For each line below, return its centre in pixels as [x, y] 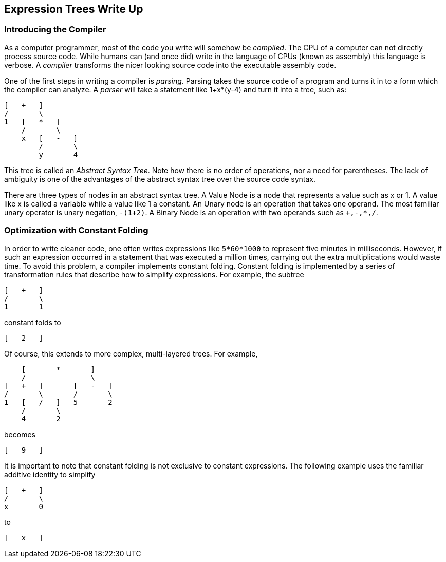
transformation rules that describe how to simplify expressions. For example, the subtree [154, 274]
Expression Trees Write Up [74, 9]
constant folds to [33, 322]
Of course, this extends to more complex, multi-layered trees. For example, [131, 353]
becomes [20, 434]
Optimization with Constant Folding [76, 230]
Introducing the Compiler [55, 30]
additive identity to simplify [50, 474]
